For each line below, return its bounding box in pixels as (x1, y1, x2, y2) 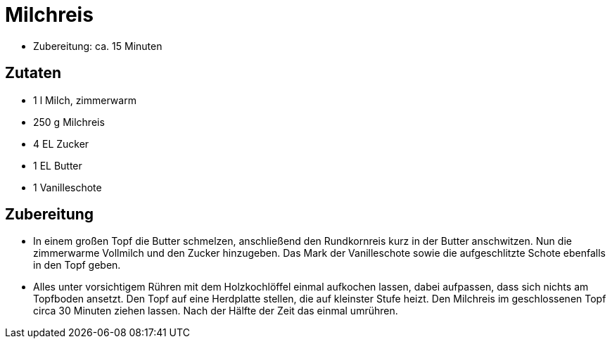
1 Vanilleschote (33, 181, 102, 193)
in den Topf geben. (33, 259, 121, 272)
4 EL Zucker (33, 137, 89, 150)
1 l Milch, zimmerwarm (33, 94, 136, 106)
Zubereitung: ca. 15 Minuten (33, 39, 162, 52)
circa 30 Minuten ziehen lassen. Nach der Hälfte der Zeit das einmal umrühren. (33, 305, 398, 317)
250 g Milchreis (33, 115, 105, 128)
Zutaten (5, 64, 62, 82)
